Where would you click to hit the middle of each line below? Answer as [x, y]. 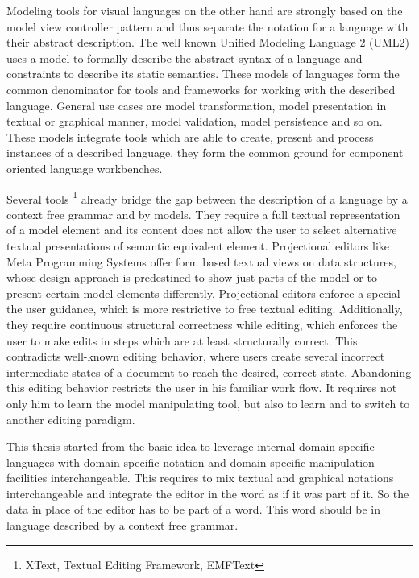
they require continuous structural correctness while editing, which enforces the [202, 324]
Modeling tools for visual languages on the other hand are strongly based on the [205, 10]
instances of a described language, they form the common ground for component [205, 153]
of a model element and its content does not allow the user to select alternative [202, 230]
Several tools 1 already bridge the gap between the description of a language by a [207, 197]
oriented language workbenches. [85, 168]
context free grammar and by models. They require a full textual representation [203, 214]
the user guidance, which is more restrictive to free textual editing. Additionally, [205, 309]
